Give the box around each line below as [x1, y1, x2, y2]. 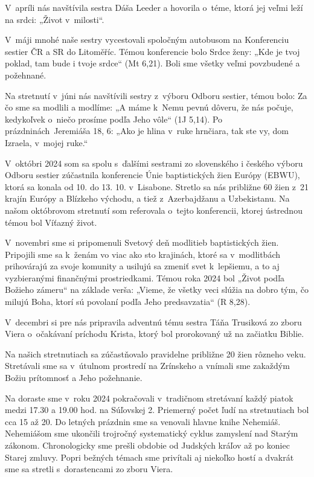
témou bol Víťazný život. [5, 216, 97, 228]
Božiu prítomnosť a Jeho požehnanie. [5, 371, 143, 384]
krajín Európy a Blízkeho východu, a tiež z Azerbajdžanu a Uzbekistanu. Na [5, 192, 290, 205]
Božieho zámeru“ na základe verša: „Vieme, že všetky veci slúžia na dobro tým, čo [5, 283, 309, 296]
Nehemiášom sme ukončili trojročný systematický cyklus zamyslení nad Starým [5, 427, 298, 440]
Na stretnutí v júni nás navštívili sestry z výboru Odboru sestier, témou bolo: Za [5, 89, 307, 101]
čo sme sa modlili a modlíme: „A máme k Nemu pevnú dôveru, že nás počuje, [5, 101, 293, 114]
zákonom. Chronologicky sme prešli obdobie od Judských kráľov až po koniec [5, 439, 290, 451]
